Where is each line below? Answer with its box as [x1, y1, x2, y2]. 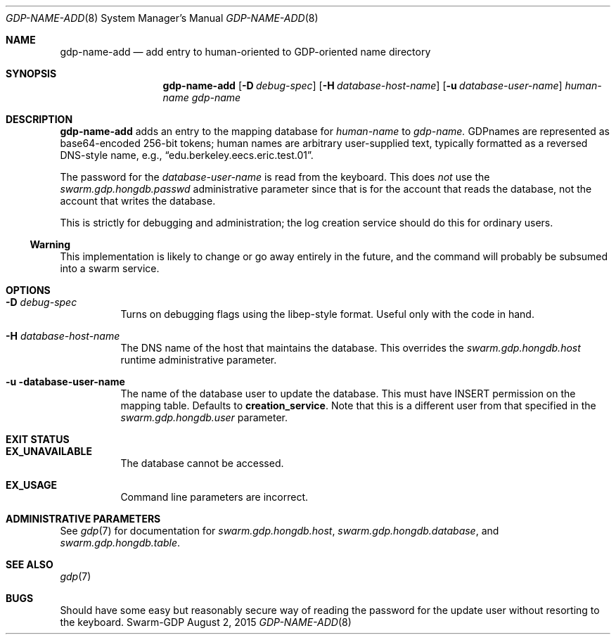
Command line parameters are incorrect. [120, 491, 309, 503]
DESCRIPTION [6, 113, 73, 125]
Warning [30, 238, 71, 250]
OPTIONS [6, 284, 51, 296]
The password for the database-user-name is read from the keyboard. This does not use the [60, 171, 490, 183]
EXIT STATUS [6, 433, 70, 445]
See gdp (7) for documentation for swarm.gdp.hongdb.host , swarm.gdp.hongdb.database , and [60, 525, 499, 537]
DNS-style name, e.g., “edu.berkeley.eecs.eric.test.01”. [60, 149, 314, 161]
